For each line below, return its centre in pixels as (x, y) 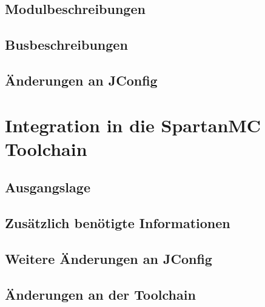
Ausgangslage (48, 187)
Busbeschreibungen (66, 45)
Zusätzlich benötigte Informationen (118, 223)
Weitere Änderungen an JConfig (109, 258)
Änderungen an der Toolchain (100, 294)
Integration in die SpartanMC (133, 125)
